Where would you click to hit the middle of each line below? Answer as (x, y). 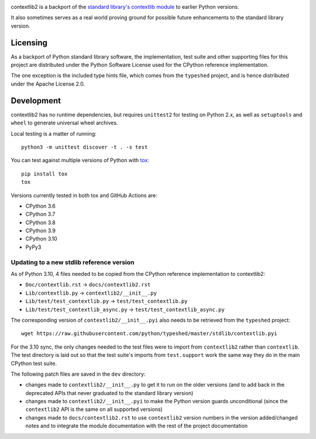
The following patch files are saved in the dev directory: (78, 374)
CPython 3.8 (40, 222)
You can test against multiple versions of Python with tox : (80, 160)
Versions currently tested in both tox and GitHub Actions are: (84, 195)
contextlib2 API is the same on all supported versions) (94, 409)
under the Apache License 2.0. (48, 84)
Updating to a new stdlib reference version (73, 262)
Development (36, 101)
